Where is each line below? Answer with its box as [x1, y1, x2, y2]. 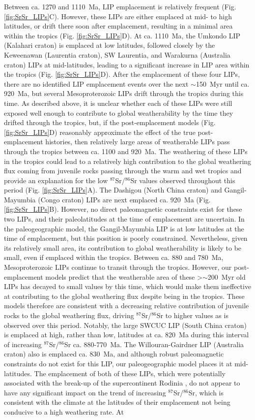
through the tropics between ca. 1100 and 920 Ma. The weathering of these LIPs [4, 146, 248, 156]
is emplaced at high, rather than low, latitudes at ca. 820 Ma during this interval [4, 329, 249, 340]
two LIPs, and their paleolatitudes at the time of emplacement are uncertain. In [4, 214, 245, 224]
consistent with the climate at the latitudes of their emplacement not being [4, 397, 230, 407]
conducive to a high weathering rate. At [4, 406, 124, 417]
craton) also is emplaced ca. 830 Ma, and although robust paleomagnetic [4, 349, 224, 359]
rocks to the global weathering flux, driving [4, 310, 134, 320]
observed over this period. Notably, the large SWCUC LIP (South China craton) [4, 320, 247, 330]
